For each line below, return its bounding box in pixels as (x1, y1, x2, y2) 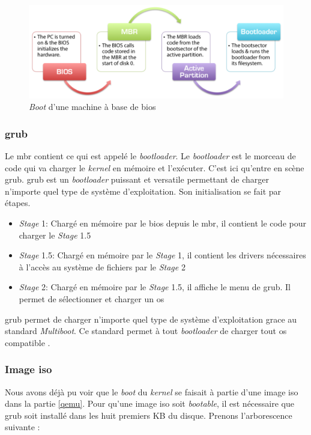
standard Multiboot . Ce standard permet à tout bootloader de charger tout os (5, 324, 287, 337)
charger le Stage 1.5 (19, 228, 91, 241)
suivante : (5, 421, 40, 433)
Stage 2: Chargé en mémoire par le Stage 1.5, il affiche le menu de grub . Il (19, 281, 291, 293)
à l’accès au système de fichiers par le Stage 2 (19, 260, 186, 273)
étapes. (5, 196, 31, 209)
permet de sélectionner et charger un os (19, 293, 165, 305)
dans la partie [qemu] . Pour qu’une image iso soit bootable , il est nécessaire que (5, 397, 294, 410)
